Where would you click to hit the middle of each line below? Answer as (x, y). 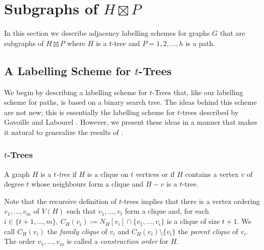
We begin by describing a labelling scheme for (76, 92)
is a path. (200, 43)
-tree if (66, 174)
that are (233, 33)
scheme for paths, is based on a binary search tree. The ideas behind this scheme (130, 102)
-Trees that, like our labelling (198, 92)
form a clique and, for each (167, 211)
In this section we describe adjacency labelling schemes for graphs (107, 33)
